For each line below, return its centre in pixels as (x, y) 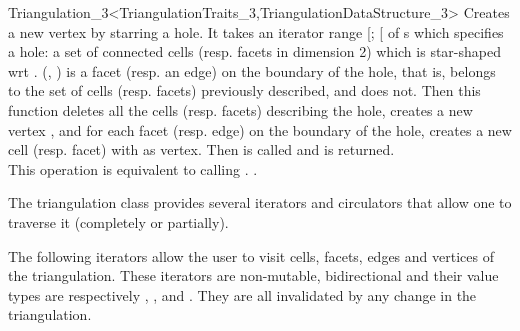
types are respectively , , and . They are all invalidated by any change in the (242, 294)
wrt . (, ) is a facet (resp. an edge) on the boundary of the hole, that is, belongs (252, 70)
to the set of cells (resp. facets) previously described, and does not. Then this (244, 90)
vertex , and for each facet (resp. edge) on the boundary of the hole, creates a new (260, 129)
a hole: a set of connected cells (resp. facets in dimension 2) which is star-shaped (254, 51)
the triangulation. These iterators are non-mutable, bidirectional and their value (253, 275)
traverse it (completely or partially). (118, 221)
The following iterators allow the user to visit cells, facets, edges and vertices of (251, 255)
